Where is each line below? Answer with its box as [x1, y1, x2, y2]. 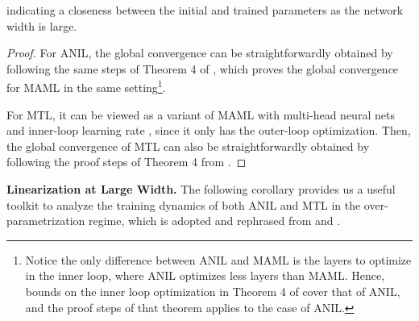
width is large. [6, 17, 77, 34]
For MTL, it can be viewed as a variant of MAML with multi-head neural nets [6, 106, 395, 123]
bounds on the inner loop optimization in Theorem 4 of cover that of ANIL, [25, 282, 400, 299]
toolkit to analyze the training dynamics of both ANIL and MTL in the [6, 196, 361, 213]
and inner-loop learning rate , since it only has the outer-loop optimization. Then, [6, 122, 411, 139]
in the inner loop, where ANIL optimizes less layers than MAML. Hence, [25, 267, 385, 284]
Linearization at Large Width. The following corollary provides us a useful [6, 181, 396, 197]
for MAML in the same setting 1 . [6, 77, 166, 96]
